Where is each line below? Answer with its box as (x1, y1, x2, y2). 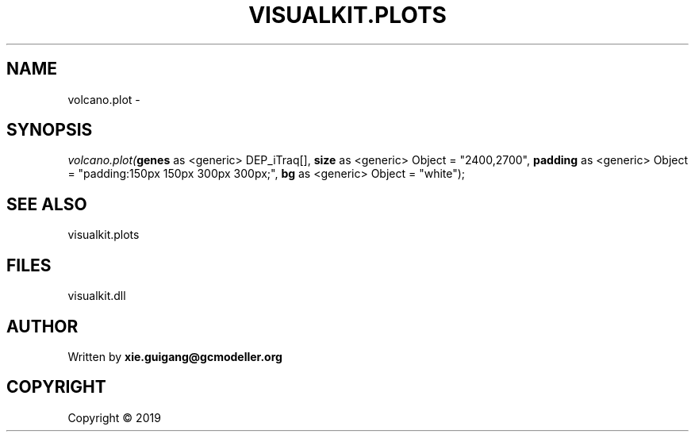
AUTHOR (6, 316, 79, 336)
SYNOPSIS (6, 120, 93, 140)
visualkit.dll (67, 289, 126, 303)
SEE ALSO (6, 194, 87, 214)
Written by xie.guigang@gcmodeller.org (67, 349, 282, 363)
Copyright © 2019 (67, 410, 161, 425)
